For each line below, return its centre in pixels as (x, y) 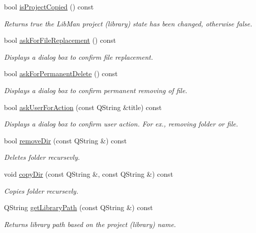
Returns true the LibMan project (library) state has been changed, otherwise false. (128, 23)
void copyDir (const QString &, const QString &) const (89, 174)
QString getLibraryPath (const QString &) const (79, 207)
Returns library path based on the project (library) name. (90, 224)
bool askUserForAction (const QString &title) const (83, 107)
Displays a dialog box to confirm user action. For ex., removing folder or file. (121, 124)
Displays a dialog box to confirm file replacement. (79, 57)
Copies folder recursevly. (41, 190)
